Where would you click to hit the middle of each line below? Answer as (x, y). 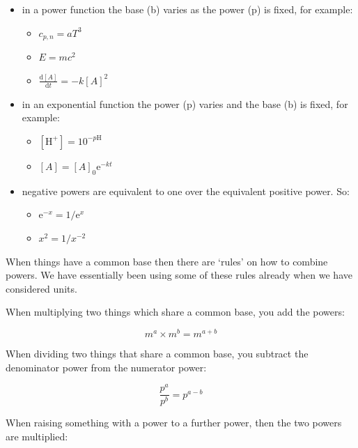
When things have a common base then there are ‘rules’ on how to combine (167, 261)
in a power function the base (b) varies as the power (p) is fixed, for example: (187, 9)
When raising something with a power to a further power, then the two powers (174, 423)
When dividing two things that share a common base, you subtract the (157, 353)
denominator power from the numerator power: (106, 367)
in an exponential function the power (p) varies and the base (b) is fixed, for (185, 103)
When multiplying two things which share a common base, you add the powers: (175, 312)
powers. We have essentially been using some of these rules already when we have (179, 275)
